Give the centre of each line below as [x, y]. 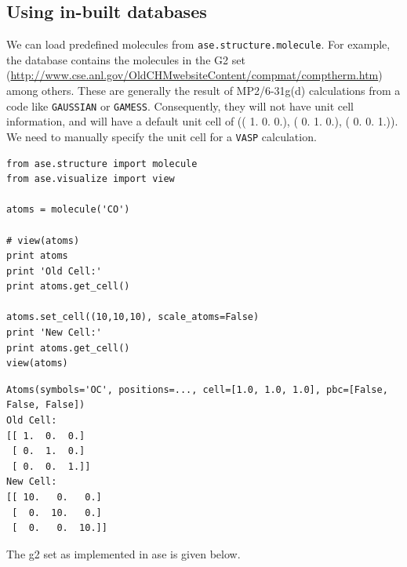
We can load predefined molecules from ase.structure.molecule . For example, [198, 44]
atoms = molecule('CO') [68, 210]
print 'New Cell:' [54, 333]
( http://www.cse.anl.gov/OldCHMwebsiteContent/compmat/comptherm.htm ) [194, 75]
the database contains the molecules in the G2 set [126, 59]
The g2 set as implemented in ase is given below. [124, 553]
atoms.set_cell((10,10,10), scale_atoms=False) [133, 317]
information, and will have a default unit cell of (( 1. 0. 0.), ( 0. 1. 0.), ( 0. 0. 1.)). [202, 121]
